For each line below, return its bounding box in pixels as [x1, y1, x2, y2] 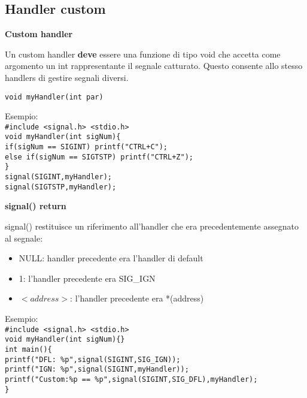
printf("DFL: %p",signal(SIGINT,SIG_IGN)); [5, 355, 181, 364]
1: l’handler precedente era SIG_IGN [19, 272, 156, 284]
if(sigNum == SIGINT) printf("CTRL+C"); [5, 143, 168, 152]
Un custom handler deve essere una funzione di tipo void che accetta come [5, 47, 281, 60]
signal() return [5, 200, 66, 212]
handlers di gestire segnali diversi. [5, 71, 129, 83]
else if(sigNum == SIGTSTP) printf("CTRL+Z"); [5, 152, 193, 161]
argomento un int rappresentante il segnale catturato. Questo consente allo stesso [5, 59, 303, 72]
